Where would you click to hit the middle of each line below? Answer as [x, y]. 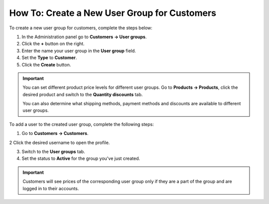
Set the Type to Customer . [49, 58]
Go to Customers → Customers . [55, 134]
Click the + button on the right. [53, 44]
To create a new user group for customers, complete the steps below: [81, 28]
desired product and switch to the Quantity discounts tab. [83, 94]
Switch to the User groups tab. [53, 152]
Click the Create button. [46, 65]
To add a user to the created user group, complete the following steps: [81, 124]
